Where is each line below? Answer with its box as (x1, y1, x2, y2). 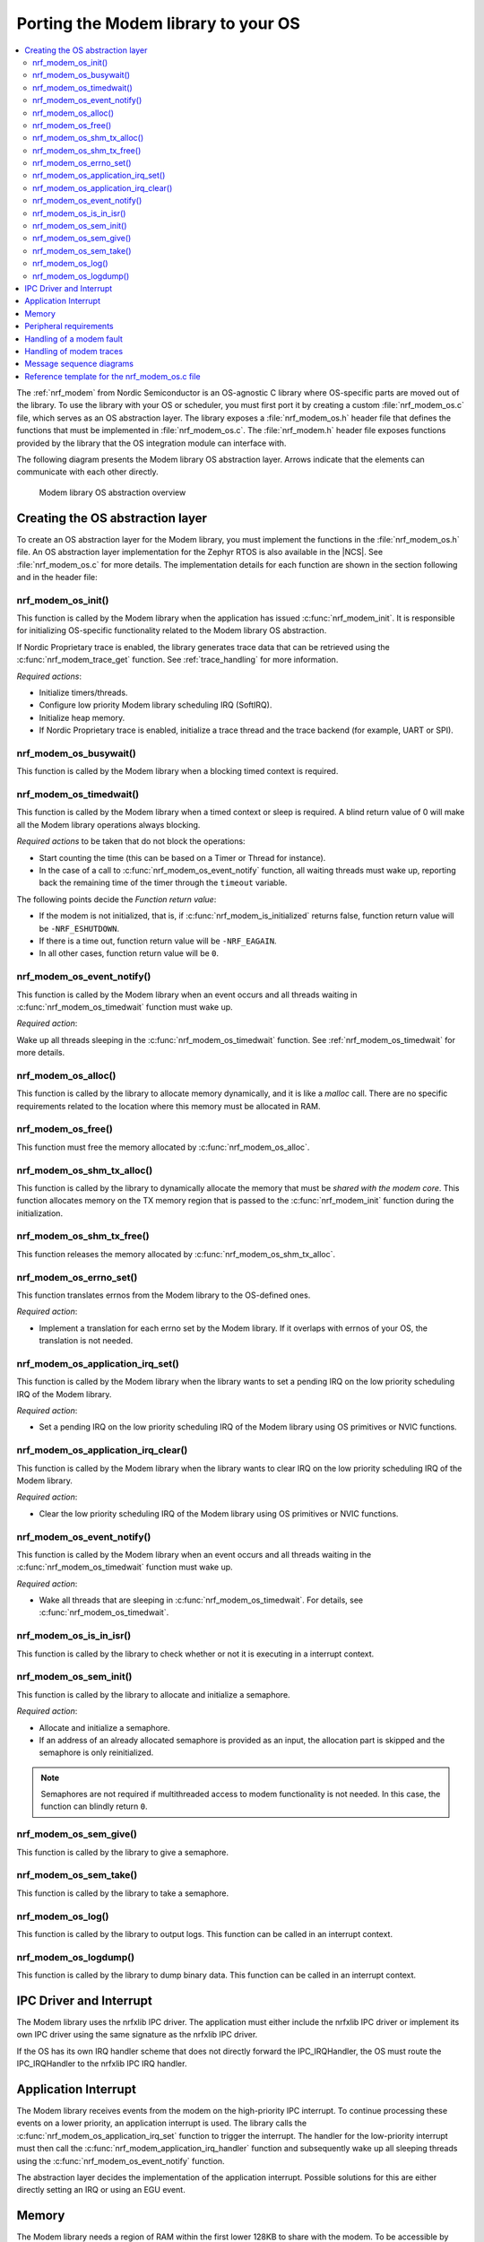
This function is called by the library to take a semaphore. (16, 1888, 229, 1899)
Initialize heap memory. (39, 712, 125, 723)
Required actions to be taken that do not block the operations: (16, 836, 246, 847)
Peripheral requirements (24, 321, 114, 332)
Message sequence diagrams (24, 359, 134, 369)
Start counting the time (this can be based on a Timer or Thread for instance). (39, 852, 326, 863)
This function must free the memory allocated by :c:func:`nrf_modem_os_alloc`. (16, 1142, 310, 1152)
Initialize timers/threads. (39, 687, 128, 698)
